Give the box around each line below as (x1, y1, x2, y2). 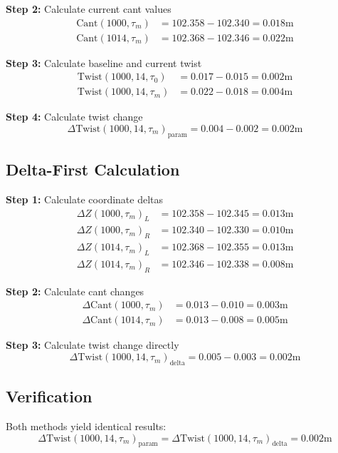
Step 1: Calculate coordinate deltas (6, 191, 164, 206)
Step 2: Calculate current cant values (6, 1, 171, 16)
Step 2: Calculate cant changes (6, 283, 144, 298)
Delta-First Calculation (6, 158, 180, 180)
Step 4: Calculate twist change (6, 109, 143, 124)
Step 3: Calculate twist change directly (6, 337, 179, 352)
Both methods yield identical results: (6, 419, 167, 434)
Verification (6, 385, 93, 407)
